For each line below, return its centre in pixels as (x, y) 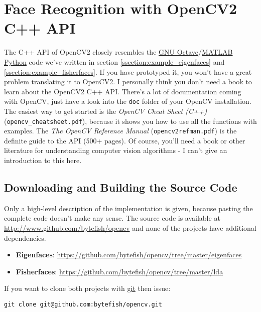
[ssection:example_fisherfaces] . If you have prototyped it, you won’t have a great (128, 71)
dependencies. (25, 238)
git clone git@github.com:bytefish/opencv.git (83, 304)
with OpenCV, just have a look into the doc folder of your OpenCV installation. (128, 101)
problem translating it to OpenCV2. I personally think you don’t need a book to (128, 82)
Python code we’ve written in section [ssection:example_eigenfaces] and (114, 61)
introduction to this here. (43, 160)
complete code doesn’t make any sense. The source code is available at (112, 218)
